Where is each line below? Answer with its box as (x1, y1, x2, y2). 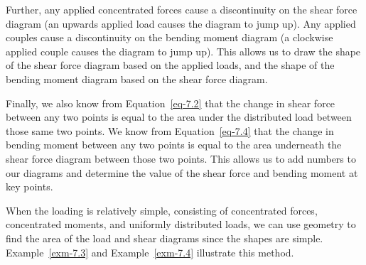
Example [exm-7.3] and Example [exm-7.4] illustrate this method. (6, 244, 294, 259)
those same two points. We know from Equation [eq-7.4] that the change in (6, 123, 334, 138)
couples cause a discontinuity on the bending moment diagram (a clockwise (6, 30, 333, 45)
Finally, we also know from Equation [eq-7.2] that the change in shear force (6, 95, 335, 110)
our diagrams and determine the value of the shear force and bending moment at (6, 165, 358, 180)
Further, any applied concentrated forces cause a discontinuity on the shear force (6, 2, 357, 16)
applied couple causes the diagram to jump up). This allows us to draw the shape (6, 43, 361, 58)
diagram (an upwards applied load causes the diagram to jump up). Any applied (6, 16, 356, 31)
